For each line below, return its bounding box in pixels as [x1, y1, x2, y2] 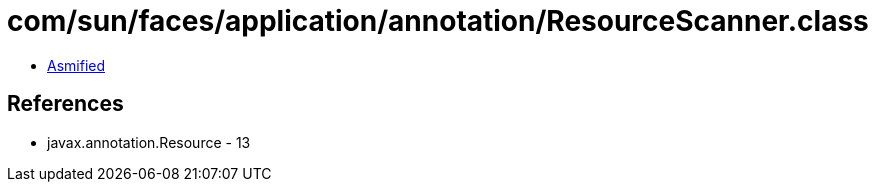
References [7, 91, 124, 117]
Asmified [47, 56, 106, 74]
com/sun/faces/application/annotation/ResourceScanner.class [7, 4, 869, 38]
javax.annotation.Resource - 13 [47, 133, 251, 151]
